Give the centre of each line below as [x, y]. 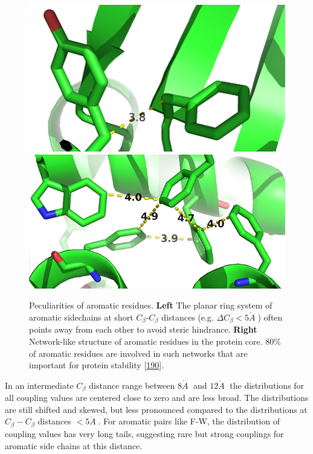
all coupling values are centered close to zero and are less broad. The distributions [157, 398]
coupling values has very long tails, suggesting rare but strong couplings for [144, 433]
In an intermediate [39, 385]
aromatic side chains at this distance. [74, 445]
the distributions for [267, 385]
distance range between [132, 385]
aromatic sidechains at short [81, 317]
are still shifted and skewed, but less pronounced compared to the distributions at [156, 409]
